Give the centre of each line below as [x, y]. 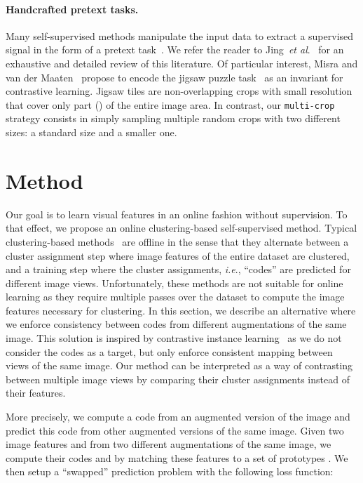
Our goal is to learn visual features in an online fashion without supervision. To [177, 214]
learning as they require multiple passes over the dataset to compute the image [175, 297]
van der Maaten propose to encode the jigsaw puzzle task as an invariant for [174, 77]
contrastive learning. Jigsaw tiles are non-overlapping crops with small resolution [179, 91]
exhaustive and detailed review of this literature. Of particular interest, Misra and [182, 63]
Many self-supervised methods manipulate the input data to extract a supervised [180, 35]
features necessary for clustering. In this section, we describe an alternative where [181, 310]
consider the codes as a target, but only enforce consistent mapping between [169, 351]
